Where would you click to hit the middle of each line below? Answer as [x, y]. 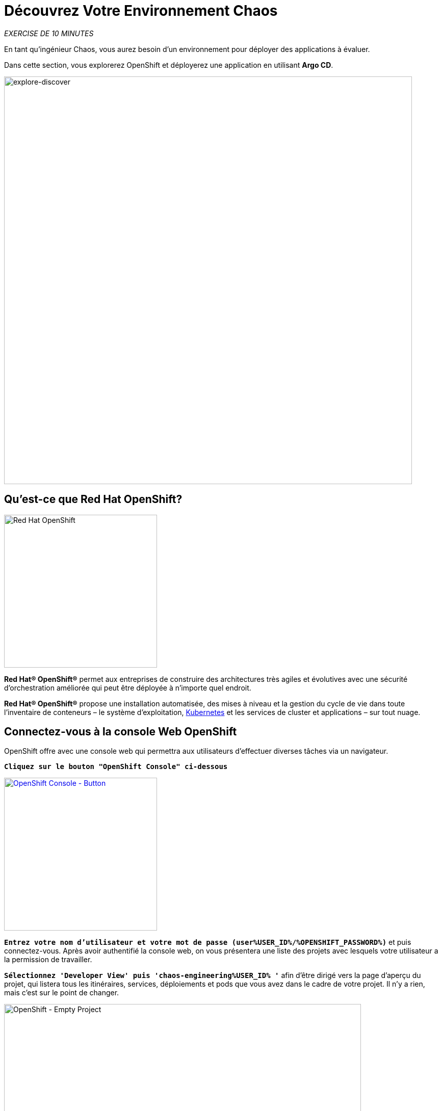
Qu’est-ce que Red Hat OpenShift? [93, 499]
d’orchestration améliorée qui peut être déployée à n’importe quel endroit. [128, 687]
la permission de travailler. [48, 960]
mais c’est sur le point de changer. [62, 993]
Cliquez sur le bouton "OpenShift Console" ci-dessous [116, 767]
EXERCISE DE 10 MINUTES [49, 33]
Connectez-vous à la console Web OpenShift [121, 732]
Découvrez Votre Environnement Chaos [141, 11]
